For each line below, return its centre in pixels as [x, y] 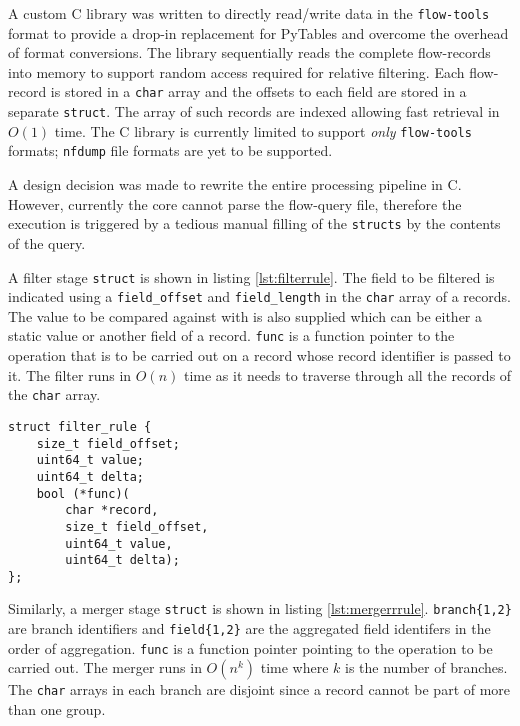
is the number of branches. [426, 667]
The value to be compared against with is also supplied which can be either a [245, 315]
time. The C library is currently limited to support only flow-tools [263, 130]
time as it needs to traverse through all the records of [347, 374]
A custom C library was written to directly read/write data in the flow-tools [249, 13]
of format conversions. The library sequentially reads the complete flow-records [249, 52]
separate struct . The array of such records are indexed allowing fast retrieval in [254, 111]
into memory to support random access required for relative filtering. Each [236, 71]
